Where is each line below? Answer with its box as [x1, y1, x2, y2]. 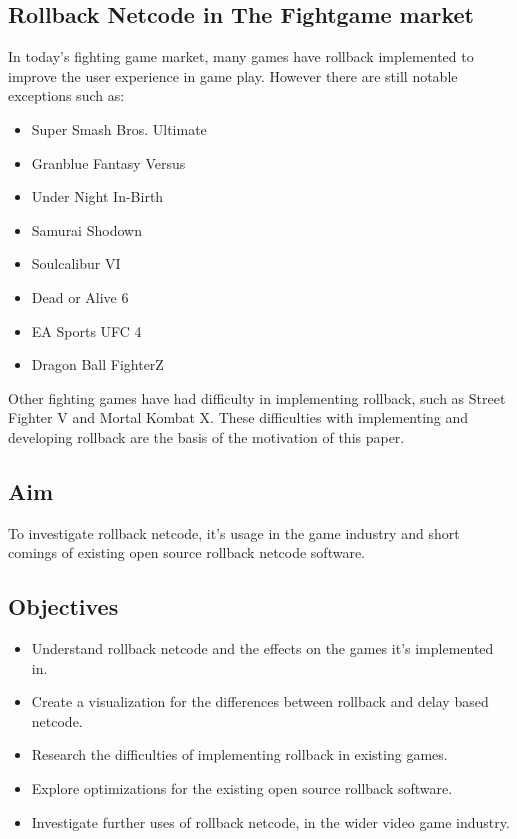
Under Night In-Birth [31, 186, 164, 207]
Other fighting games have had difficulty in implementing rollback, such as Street [8, 387, 506, 408]
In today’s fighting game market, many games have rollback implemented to [8, 46, 474, 67]
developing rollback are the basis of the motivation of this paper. [8, 426, 405, 447]
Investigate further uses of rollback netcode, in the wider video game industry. [31, 811, 510, 832]
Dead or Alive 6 [31, 286, 129, 307]
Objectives [8, 591, 119, 622]
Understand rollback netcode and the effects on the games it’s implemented [31, 638, 494, 659]
